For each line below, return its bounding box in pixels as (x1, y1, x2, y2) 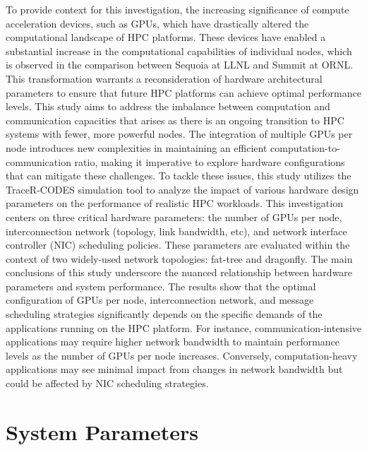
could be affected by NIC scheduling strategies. (6, 376, 209, 391)
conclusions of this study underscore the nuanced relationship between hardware (6, 265, 353, 280)
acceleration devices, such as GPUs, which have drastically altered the (6, 16, 309, 30)
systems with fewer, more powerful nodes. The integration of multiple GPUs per (6, 126, 353, 141)
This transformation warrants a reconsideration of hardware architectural (6, 71, 323, 85)
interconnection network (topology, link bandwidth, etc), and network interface (6, 223, 347, 238)
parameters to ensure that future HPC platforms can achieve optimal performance (6, 85, 361, 100)
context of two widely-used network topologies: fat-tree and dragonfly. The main (6, 251, 353, 266)
